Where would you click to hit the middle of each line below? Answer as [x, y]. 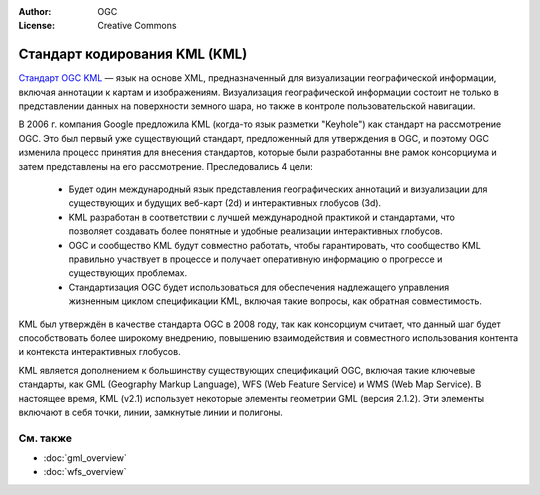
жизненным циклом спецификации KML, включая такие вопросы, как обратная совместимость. [275, 301]
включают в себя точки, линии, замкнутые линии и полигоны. [151, 412]
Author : [35, 11]
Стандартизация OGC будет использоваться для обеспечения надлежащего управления [259, 287]
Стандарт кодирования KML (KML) [133, 54]
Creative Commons [137, 26]
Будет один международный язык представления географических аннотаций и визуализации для [278, 189]
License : [36, 26]
